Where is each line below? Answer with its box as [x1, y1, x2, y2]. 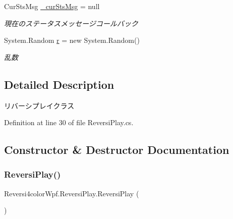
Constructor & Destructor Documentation [4, 142, 229, 157]
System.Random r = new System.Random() [4, 35, 140, 45]
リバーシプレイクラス [4, 100, 75, 111]
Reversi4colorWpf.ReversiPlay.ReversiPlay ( [4, 188, 139, 198]
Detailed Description [4, 76, 114, 92]
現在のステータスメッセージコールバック [4, 18, 138, 28]
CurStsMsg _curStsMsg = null [4, 1, 100, 11]
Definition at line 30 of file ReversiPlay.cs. [4, 117, 134, 128]
